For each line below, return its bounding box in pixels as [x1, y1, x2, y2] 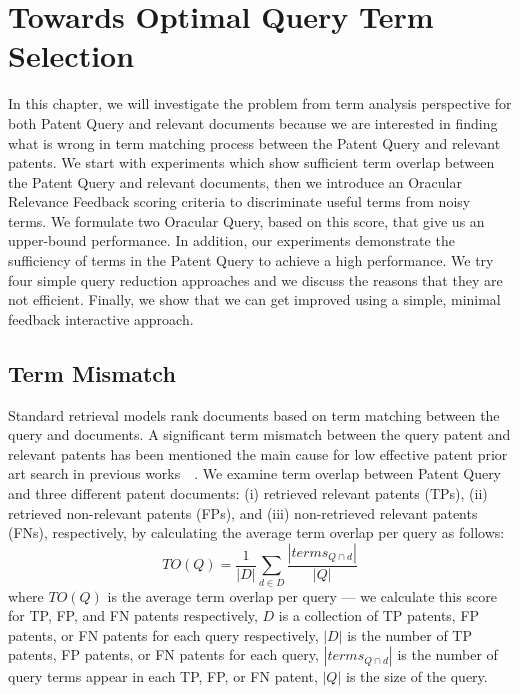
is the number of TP [347, 624, 472, 645]
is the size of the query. [345, 666, 488, 687]
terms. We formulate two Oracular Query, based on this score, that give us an [8, 210, 485, 231]
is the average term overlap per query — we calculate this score [107, 585, 497, 606]
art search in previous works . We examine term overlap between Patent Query [8, 463, 502, 484]
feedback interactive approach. [8, 308, 194, 329]
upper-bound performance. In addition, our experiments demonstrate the [8, 230, 455, 251]
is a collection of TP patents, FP [278, 605, 480, 626]
